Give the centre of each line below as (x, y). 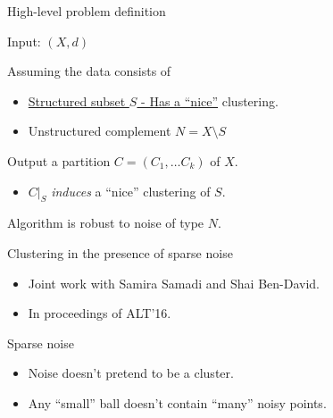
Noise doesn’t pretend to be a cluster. (131, 373)
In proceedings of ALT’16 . (100, 313)
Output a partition (59, 160)
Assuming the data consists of (89, 71)
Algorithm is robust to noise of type (106, 223)
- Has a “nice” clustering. (210, 100)
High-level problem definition (87, 11)
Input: (24, 41)
